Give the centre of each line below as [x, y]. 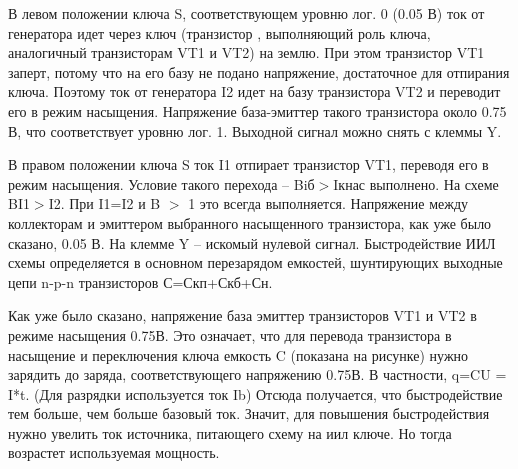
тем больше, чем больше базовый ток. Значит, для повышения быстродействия [249, 413]
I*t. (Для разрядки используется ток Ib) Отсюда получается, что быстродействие [255, 393]
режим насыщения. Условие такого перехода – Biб [161, 183]
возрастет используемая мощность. [114, 452]
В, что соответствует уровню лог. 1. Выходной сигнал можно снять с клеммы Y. [255, 130]
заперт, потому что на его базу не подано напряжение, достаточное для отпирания [259, 71]
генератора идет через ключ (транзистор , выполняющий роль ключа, [219, 32]
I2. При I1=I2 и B [104, 203]
